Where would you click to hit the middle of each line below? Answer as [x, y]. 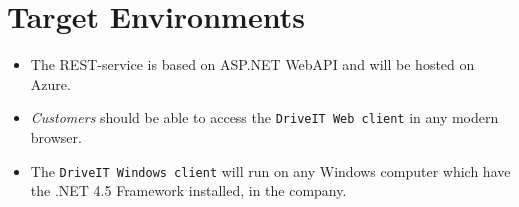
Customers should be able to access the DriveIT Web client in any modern [264, 117]
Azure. [50, 83]
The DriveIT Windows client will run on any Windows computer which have [270, 170]
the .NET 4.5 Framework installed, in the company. [188, 190]
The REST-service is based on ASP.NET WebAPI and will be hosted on [252, 64]
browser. [56, 136]
